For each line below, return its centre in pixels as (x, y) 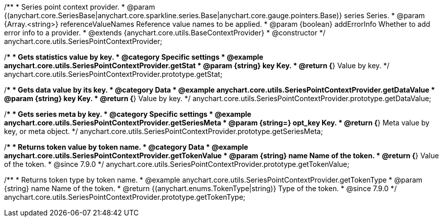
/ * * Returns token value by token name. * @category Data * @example (126, 147)
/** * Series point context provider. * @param (80, 7)
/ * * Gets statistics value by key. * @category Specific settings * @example (134, 57)
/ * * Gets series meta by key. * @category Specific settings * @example (128, 114)
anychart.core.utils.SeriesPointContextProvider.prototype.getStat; (113, 74)
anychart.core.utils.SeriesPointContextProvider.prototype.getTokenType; (125, 197)
